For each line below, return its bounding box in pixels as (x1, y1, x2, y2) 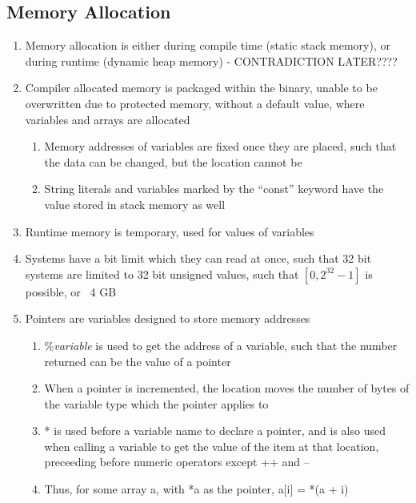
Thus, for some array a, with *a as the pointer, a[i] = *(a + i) (44, 481, 349, 497)
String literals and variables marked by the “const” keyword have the (44, 180, 384, 197)
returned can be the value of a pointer (44, 352, 231, 369)
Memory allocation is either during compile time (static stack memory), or (25, 37, 390, 54)
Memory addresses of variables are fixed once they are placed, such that (44, 138, 397, 155)
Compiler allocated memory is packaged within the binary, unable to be (25, 79, 378, 96)
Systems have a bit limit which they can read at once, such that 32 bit (25, 250, 372, 267)
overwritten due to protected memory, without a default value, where (25, 95, 365, 111)
